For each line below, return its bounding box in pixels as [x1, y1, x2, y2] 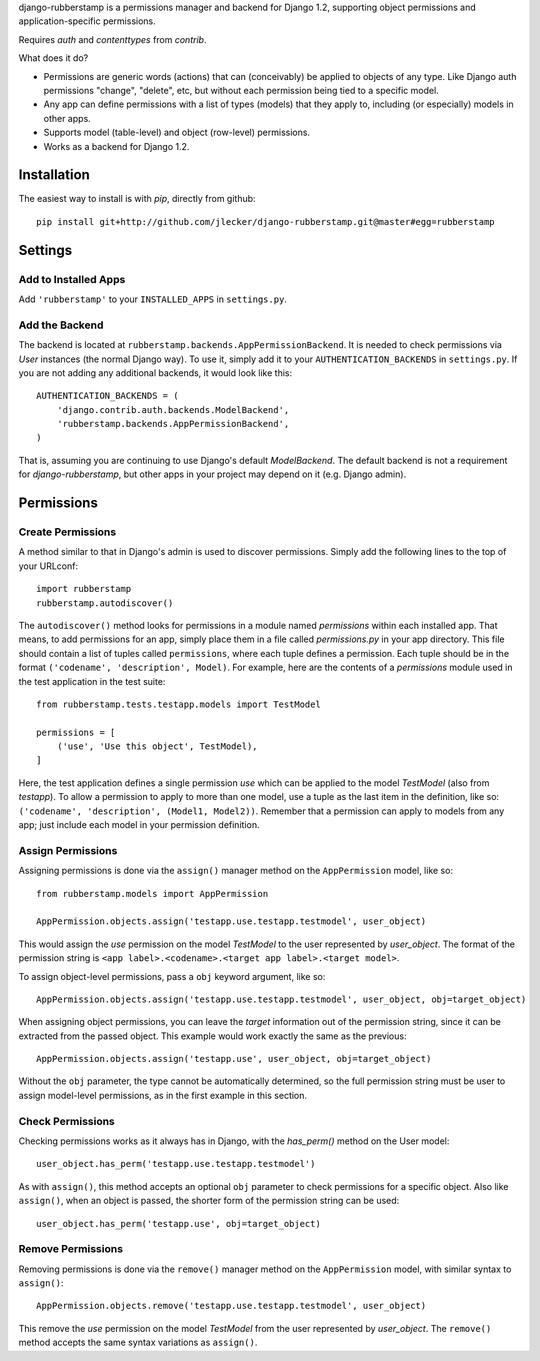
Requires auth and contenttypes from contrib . [18, 33, 207, 45]
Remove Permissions [18, 1242, 124, 1256]
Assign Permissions [18, 843, 118, 857]
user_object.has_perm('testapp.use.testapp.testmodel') [36, 1158, 316, 1170]
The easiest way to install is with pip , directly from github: [18, 193, 256, 205]
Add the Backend [18, 318, 104, 332]
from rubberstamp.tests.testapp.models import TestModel [36, 698, 322, 710]
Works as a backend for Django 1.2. [43, 140, 190, 152]
